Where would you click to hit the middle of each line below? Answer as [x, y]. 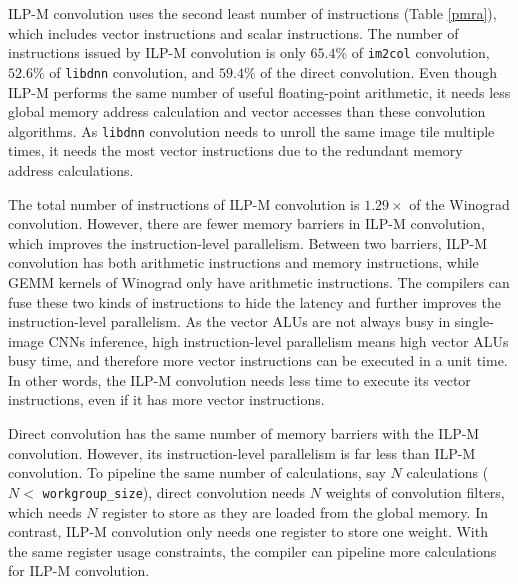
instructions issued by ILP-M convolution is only [157, 52]
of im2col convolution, [420, 52]
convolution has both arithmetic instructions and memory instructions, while [243, 262]
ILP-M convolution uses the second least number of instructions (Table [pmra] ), [252, 13]
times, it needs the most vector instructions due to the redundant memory [235, 150]
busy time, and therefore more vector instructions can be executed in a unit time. [258, 360]
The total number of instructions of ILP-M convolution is [184, 203]
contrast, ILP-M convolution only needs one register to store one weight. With [248, 531]
